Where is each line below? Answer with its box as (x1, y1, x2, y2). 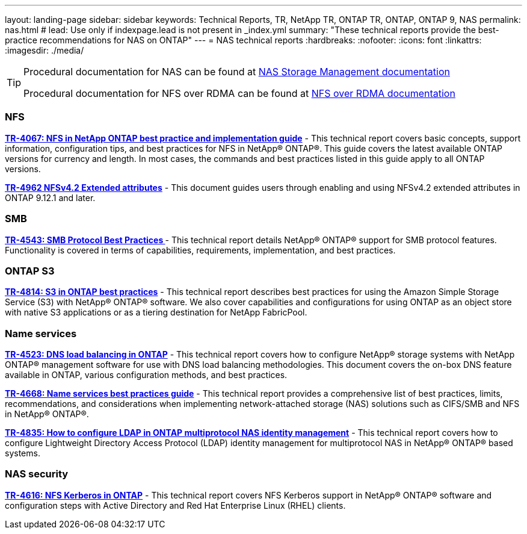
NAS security (5, 468, 69, 480)
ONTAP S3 (5, 264, 55, 277)
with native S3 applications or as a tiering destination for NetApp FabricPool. (5, 307, 307, 318)
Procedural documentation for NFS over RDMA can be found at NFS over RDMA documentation (23, 87, 455, 99)
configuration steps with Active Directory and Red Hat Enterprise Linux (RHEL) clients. (5, 500, 346, 511)
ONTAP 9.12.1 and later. (5, 192, 96, 203)
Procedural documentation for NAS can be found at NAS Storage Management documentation (23, 66, 450, 78)
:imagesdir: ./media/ (5, 45, 84, 55)
